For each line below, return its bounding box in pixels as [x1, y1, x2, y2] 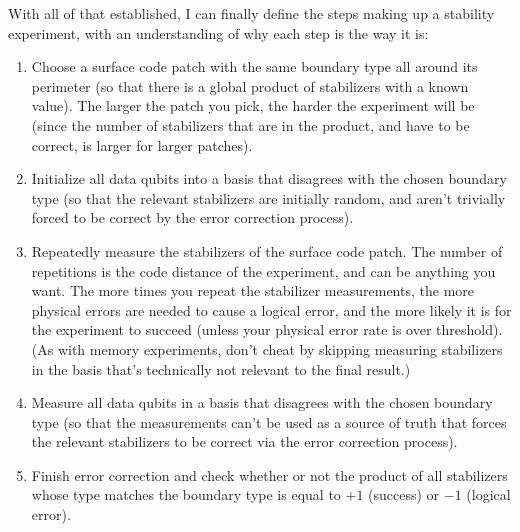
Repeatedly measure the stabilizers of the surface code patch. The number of [31, 240, 503, 261]
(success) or [368, 484, 440, 505]
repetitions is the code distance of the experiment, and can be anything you [31, 260, 496, 281]
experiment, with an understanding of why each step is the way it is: [8, 22, 429, 43]
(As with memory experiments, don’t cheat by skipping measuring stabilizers [31, 338, 503, 359]
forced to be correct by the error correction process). [31, 207, 354, 228]
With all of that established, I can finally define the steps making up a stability [8, 3, 495, 23]
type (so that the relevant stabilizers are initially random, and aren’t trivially [31, 187, 506, 208]
